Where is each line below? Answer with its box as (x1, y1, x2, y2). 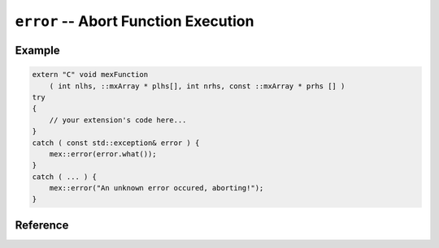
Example (15, 43, 60, 57)
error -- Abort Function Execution (15, 12, 254, 30)
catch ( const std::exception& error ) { (32, 138, 200, 148)
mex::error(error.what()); (49, 149, 158, 158)
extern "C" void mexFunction (32, 70, 149, 79)
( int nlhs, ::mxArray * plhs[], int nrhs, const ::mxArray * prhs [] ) (49, 81, 346, 91)
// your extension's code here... (49, 115, 187, 125)
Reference (15, 218, 69, 232)
